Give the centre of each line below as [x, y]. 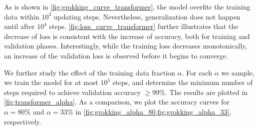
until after [19, 26]
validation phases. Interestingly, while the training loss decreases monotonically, [126, 46]
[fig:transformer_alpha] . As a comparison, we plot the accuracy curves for [117, 102]
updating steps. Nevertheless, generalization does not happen [147, 16]
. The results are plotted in [207, 92]
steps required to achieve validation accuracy [73, 92]
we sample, [238, 72]
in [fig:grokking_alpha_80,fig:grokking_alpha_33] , [153, 111]
